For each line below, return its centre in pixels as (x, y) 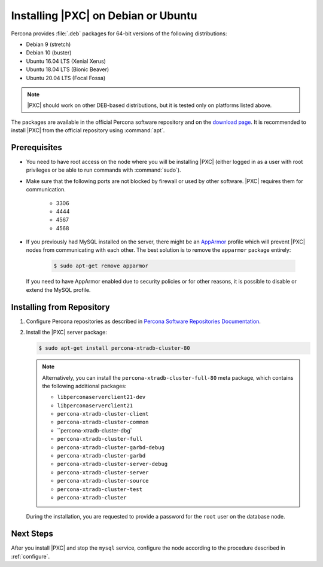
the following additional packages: (84, 386)
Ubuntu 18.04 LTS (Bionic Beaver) (68, 69)
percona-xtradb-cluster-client (103, 414)
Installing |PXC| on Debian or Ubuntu (104, 16)
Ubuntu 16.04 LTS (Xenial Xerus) (66, 61)
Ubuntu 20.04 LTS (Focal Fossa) (66, 78)
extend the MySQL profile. (58, 289)
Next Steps (32, 534)
